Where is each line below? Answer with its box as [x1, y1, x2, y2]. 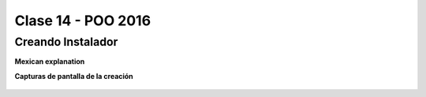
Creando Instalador [14, 35, 118, 49]
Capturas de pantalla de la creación [14, 71, 133, 80]
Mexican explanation [14, 57, 85, 66]
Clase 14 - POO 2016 [14, 12, 151, 29]
